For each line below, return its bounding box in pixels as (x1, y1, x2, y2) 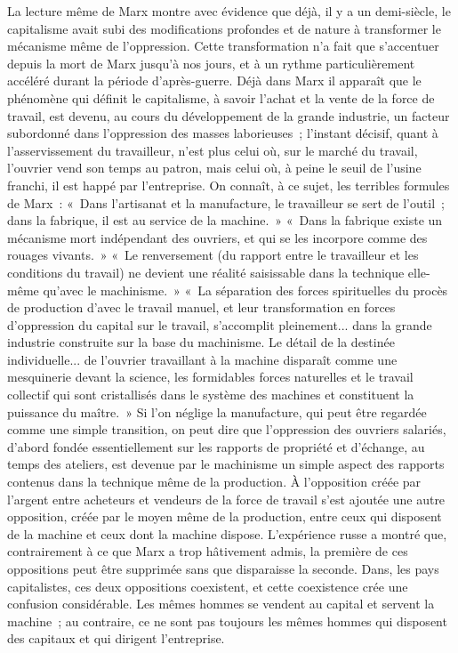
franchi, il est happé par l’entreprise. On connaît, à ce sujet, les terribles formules (7, 175, 450, 194)
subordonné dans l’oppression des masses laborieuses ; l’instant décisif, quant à (7, 124, 438, 142)
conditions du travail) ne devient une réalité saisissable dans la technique (7, 262, 405, 281)
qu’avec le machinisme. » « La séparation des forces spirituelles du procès (43, 280, 448, 299)
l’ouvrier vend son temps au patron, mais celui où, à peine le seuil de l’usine (7, 158, 422, 177)
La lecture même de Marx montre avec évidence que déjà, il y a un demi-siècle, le (7, 2, 451, 20)
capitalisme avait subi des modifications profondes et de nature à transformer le (7, 19, 441, 37)
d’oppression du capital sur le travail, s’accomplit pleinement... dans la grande (7, 315, 432, 334)
